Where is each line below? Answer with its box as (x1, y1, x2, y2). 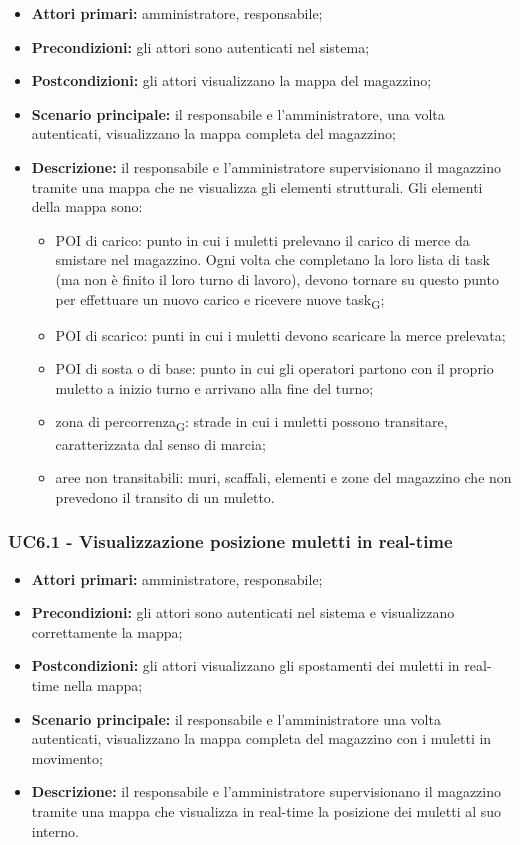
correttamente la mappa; (31, 621, 183, 642)
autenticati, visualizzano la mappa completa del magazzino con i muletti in (31, 728, 492, 749)
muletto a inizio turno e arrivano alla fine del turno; (55, 377, 374, 398)
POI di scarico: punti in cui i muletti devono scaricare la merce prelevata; (55, 324, 506, 345)
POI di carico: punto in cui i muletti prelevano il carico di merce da (55, 229, 470, 250)
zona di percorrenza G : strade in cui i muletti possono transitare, (55, 411, 448, 435)
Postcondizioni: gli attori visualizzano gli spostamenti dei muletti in (31, 655, 460, 676)
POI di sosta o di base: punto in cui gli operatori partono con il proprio (55, 358, 494, 379)
